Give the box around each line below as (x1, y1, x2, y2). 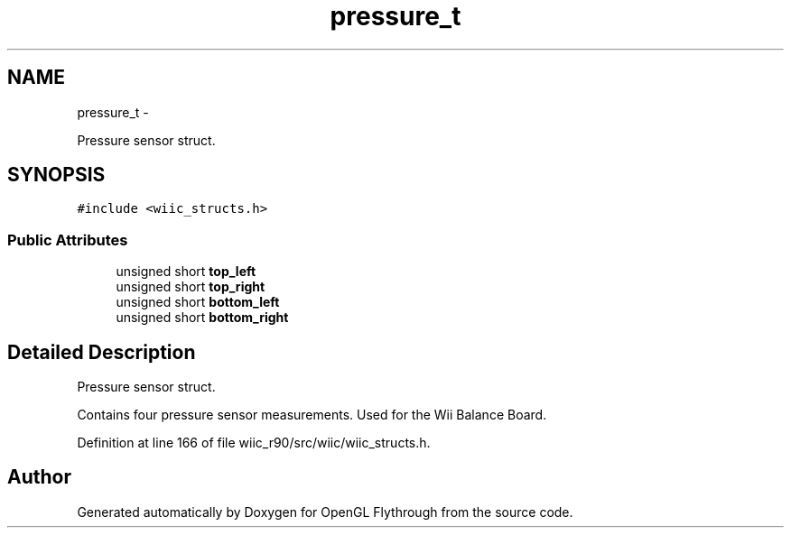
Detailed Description (7, 340, 196, 364)
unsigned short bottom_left (116, 294, 280, 310)
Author (7, 466, 71, 489)
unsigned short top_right (116, 279, 265, 295)
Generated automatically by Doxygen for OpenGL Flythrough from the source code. (77, 503, 573, 520)
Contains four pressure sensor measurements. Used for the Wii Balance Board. (77, 407, 547, 423)
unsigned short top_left (116, 263, 256, 280)
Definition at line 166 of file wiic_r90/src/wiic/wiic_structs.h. (77, 435, 431, 451)
